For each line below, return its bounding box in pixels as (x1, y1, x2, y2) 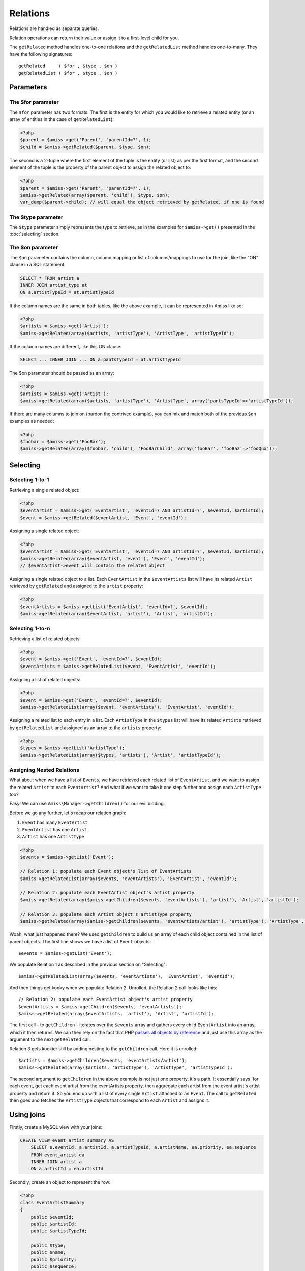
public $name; (30, 1250, 66, 1255)
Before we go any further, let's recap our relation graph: (9, 810, 127, 816)
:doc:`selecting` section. (9, 231, 60, 237)
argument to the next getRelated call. (9, 1036, 91, 1042)
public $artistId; (30, 1221, 77, 1227)
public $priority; (30, 1256, 77, 1262)
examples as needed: (9, 418, 54, 424)
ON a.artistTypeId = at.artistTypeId (20, 289, 114, 295)
